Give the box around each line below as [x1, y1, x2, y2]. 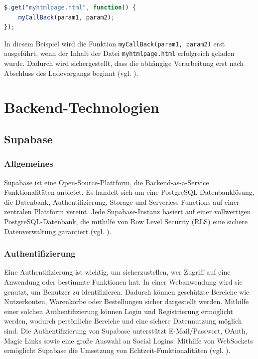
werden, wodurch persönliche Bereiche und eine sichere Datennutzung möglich [4, 316, 242, 326]
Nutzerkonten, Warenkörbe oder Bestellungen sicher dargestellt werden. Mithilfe [4, 296, 249, 307]
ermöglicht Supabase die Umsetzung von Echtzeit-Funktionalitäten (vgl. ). [4, 345, 231, 356]
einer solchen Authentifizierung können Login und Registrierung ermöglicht [4, 306, 233, 316]
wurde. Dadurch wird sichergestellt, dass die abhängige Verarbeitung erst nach [4, 58, 244, 68]
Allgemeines [4, 157, 53, 170]
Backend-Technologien [4, 97, 159, 117]
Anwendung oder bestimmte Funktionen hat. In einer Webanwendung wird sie [4, 277, 243, 287]
